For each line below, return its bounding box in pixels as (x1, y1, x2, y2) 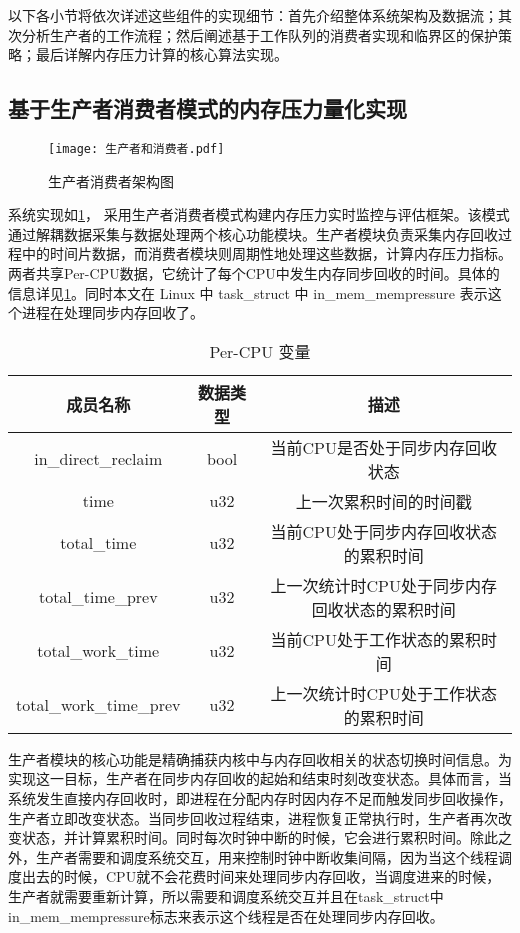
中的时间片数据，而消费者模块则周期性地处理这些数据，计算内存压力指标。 (21, 243, 512, 264)
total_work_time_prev (16, 693, 181, 717)
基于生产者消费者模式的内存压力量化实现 (8, 93, 407, 124)
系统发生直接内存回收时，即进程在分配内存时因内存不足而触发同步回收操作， (8, 787, 512, 808)
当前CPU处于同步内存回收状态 (270, 519, 497, 543)
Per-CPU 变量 (209, 339, 311, 363)
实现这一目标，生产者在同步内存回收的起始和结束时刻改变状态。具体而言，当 (8, 768, 512, 789)
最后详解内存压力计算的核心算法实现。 (35, 44, 288, 65)
